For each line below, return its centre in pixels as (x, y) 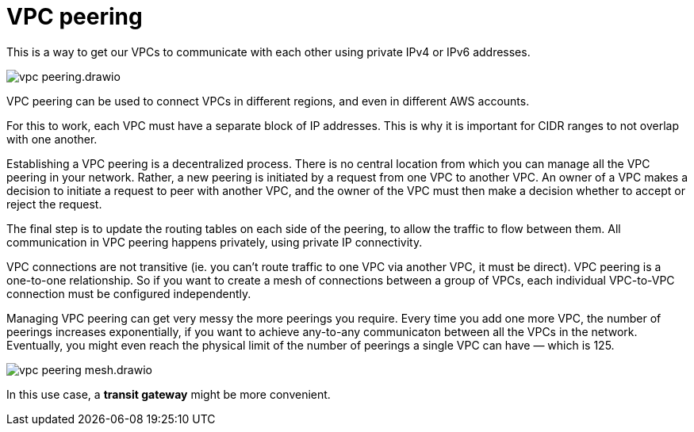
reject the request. (54, 204)
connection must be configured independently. (129, 293)
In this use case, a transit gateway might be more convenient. (169, 394)
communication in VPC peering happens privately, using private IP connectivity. (215, 242)
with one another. (52, 139)
